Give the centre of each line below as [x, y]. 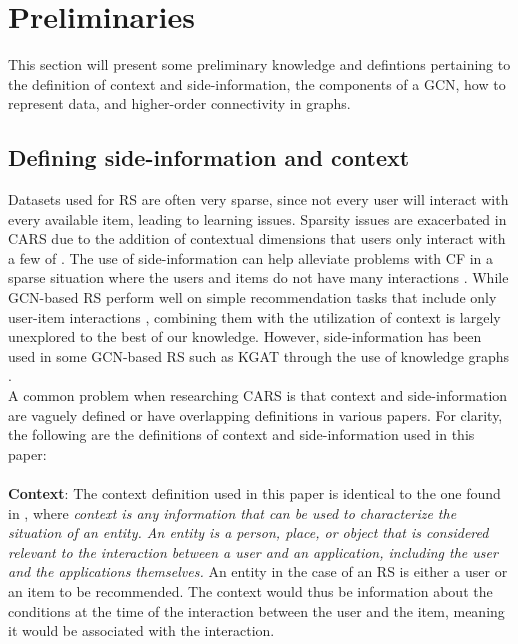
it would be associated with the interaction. [141, 630]
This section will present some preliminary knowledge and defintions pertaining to [259, 64]
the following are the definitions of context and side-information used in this [241, 434]
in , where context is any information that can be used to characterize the [232, 512]
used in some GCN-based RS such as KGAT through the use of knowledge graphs [259, 355]
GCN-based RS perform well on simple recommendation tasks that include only [252, 297]
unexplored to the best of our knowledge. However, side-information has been [245, 336]
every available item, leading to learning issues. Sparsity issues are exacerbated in [257, 218]
